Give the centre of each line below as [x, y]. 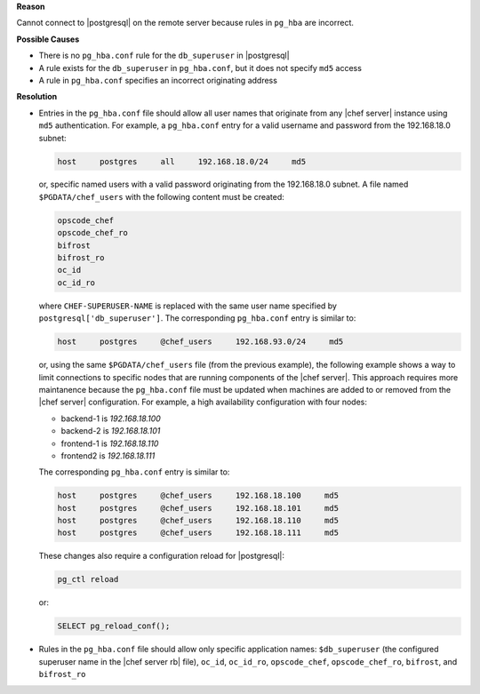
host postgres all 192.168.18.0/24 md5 [182, 161]
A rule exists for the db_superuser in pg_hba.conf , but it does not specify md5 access [200, 68]
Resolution [37, 97]
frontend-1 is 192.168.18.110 [110, 443]
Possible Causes [48, 39]
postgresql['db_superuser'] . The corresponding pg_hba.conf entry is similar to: [197, 318]
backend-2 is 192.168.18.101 [111, 431]
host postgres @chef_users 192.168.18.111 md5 [198, 533]
